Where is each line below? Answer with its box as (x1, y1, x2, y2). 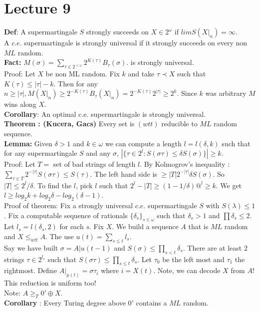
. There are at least (183, 242, 242, 253)
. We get (216, 180, 242, 190)
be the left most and (162, 254, 225, 264)
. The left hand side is (90, 168, 157, 179)
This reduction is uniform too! (4, 278, 96, 288)
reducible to (161, 118, 198, 129)
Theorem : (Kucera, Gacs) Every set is (4, 118, 135, 129)
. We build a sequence (112, 221, 179, 232)
